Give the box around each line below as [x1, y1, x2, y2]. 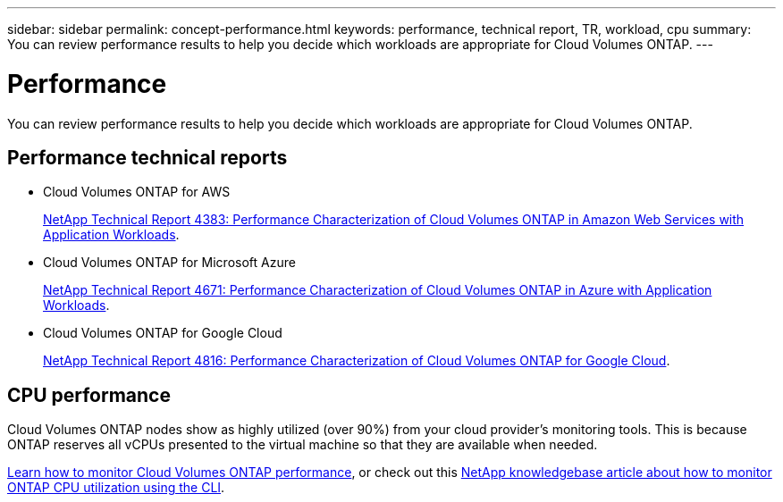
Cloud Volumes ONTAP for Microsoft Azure [43, 255, 296, 271]
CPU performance [7, 383, 171, 406]
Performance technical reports [7, 146, 288, 169]
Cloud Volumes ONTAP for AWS [43, 184, 231, 200]
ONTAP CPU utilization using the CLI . [7, 480, 225, 496]
